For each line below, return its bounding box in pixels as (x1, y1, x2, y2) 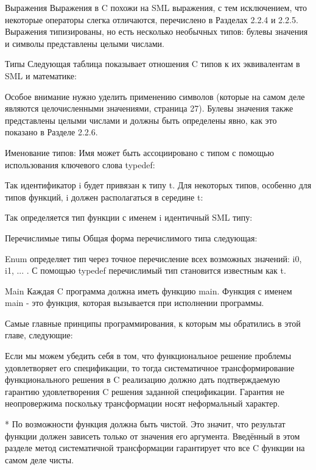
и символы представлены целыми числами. (5, 37, 164, 49)
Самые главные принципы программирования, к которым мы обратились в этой (5, 316, 301, 329)
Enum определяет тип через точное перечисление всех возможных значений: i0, (5, 252, 302, 265)
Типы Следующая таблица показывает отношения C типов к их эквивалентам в (5, 57, 300, 70)
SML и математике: (5, 69, 77, 82)
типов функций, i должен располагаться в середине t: (5, 190, 203, 203)
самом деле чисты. (5, 453, 74, 466)
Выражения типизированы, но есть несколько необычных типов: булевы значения (5, 25, 308, 38)
